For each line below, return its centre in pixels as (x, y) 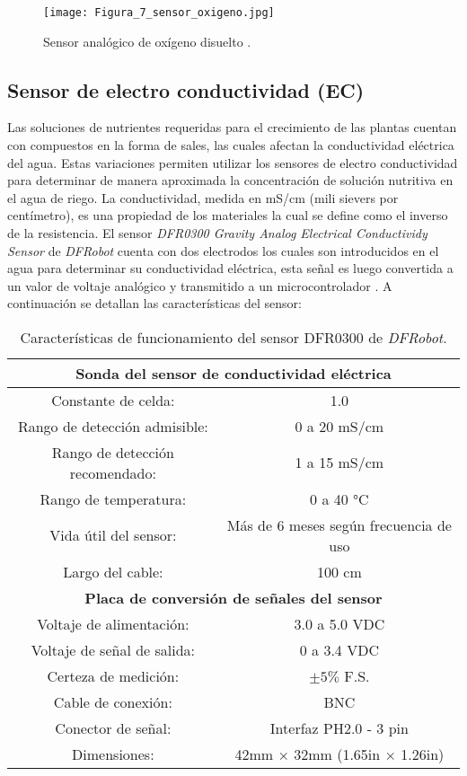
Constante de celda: (113, 400)
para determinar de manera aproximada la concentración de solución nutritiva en (230, 180)
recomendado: (113, 472)
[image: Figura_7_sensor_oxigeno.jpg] (159, 13)
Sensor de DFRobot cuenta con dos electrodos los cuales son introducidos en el (223, 250)
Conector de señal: (113, 727)
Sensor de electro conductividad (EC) (186, 89)
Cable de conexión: (113, 701)
